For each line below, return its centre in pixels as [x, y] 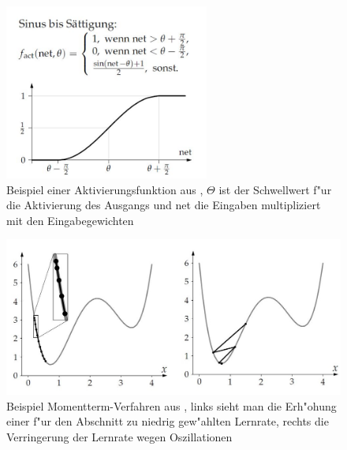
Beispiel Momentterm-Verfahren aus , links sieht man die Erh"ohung [172, 405]
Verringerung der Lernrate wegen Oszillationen [119, 436]
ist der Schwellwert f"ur [275, 189]
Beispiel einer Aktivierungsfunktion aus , [105, 189]
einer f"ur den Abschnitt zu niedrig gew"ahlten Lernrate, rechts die [168, 421]
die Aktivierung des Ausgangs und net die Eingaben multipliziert [164, 205]
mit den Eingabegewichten [70, 220]
